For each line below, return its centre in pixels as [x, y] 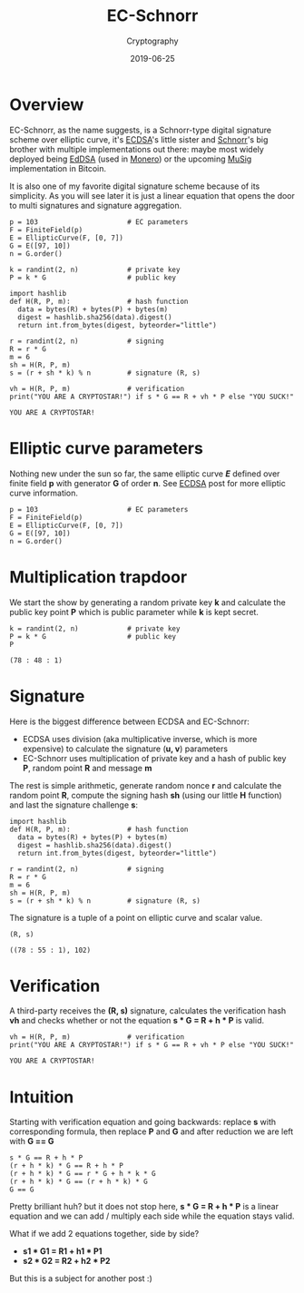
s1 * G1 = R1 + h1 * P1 [62, 1251]
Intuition [42, 1097]
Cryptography [152, 41]
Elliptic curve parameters [107, 448]
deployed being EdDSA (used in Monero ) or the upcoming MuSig [131, 159]
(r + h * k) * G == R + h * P [67, 1166]
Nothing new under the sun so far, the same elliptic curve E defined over [145, 474]
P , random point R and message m [87, 768]
